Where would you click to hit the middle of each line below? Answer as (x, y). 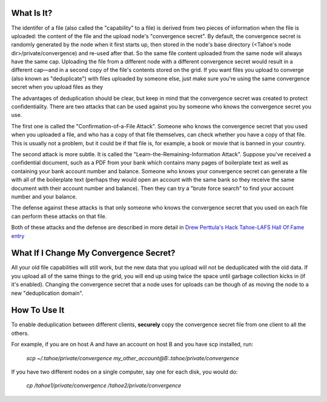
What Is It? (32, 13)
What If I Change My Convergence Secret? (93, 253)
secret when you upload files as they (57, 87)
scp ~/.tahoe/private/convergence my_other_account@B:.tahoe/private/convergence (133, 358)
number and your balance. (44, 196)
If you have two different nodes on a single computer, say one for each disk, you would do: (124, 372)
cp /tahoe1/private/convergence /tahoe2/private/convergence (104, 386)
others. (20, 333)
